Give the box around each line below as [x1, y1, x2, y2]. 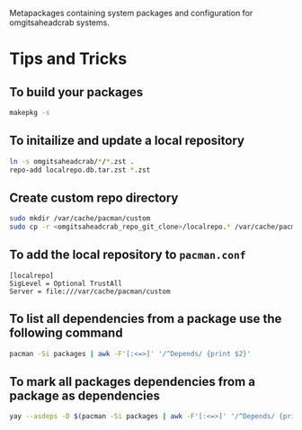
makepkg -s [9, 108, 50, 117]
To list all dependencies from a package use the [9, 311, 282, 327]
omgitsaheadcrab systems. [9, 17, 110, 28]
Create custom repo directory [9, 190, 179, 205]
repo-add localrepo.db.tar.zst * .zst [9, 166, 151, 175]
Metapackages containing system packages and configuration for [9, 8, 253, 18]
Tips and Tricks [9, 49, 128, 69]
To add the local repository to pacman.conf [9, 247, 246, 263]
